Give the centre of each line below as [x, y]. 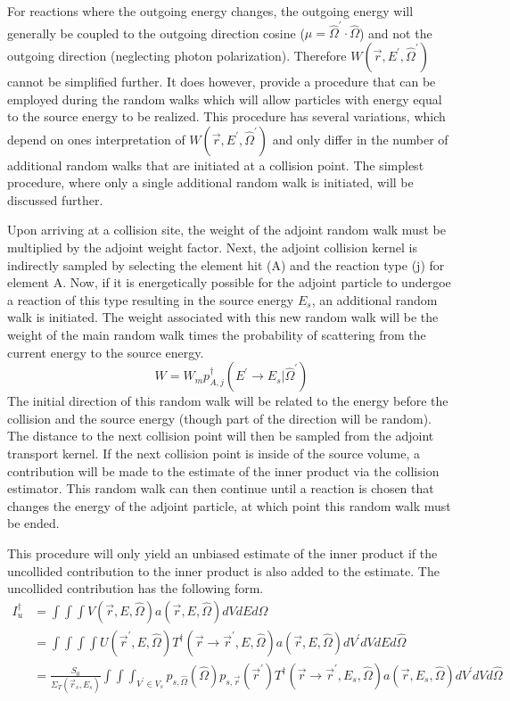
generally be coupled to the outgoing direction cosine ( [156, 33]
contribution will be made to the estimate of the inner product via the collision [223, 470]
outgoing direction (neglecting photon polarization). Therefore [177, 55]
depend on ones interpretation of [96, 139]
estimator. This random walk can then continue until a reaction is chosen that [221, 488]
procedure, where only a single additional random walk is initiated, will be [210, 182]
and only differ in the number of [360, 139]
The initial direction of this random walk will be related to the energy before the [228, 401]
